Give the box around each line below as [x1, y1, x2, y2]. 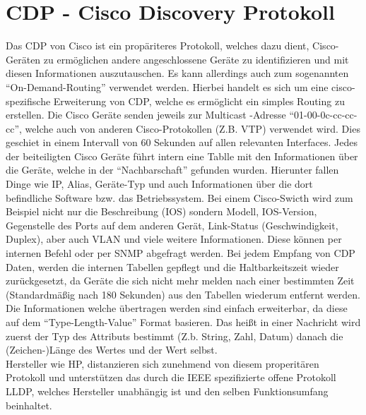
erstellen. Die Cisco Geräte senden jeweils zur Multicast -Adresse [6, 107, 286, 122]
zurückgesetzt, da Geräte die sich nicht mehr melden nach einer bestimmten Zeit [6, 273, 355, 288]
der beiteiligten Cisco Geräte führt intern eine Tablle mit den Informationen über [6, 148, 358, 163]
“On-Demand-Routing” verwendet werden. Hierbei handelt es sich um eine [6, 79, 329, 94]
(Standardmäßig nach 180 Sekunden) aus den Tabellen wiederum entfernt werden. [6, 287, 360, 301]
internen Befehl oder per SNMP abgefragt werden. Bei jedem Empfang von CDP [6, 246, 355, 260]
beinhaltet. [6, 397, 52, 412]
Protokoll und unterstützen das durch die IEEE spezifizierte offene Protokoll [6, 370, 336, 385]
